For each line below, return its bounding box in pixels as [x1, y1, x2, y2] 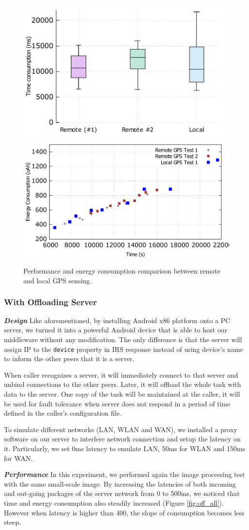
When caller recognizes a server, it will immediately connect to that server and [4, 369, 238, 380]
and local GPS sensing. [23, 275, 92, 285]
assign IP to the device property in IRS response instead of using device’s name [4, 344, 243, 354]
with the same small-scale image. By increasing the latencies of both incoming [4, 478, 236, 489]
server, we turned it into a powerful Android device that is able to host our [4, 325, 228, 335]
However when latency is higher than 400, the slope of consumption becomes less [4, 507, 245, 517]
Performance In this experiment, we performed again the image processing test [4, 469, 245, 479]
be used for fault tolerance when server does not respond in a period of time [4, 398, 231, 408]
